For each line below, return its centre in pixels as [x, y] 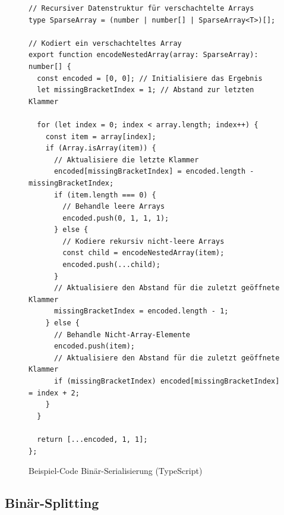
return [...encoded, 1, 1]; [92, 439]
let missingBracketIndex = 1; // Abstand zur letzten [146, 90]
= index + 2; [54, 393]
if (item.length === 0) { [105, 195]
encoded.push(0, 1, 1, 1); [116, 218]
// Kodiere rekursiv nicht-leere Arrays [143, 241]
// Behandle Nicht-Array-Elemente [122, 335]
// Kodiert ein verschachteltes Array [105, 43]
